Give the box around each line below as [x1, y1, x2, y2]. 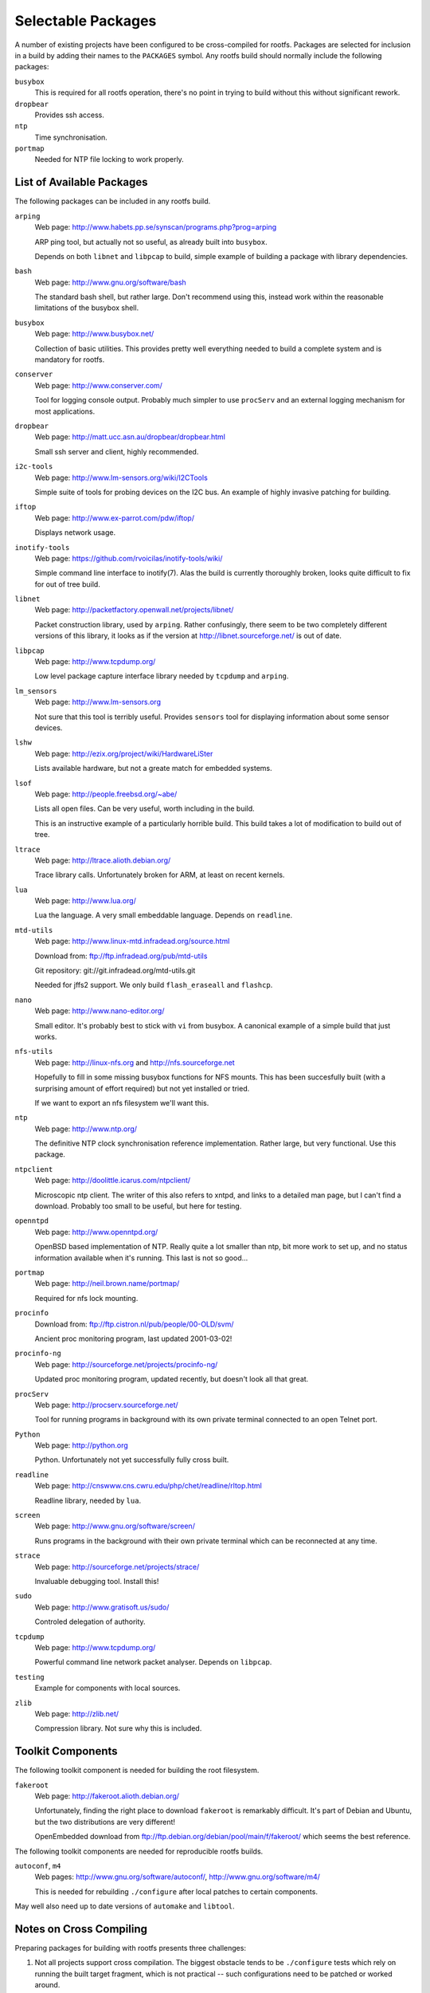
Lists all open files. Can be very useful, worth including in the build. [34, 804, 255, 813]
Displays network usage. [34, 528, 115, 537]
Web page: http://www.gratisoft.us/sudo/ [34, 1602, 170, 1612]
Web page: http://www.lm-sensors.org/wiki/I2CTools [34, 473, 209, 482]
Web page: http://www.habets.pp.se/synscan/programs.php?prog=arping [34, 222, 277, 232]
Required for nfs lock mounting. [34, 1293, 139, 1303]
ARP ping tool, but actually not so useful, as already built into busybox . [34, 237, 268, 246]
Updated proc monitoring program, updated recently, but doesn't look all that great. [34, 1374, 309, 1384]
